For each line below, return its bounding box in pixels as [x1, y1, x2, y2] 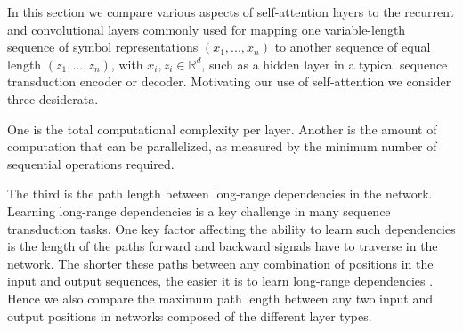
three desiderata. [7, 89, 99, 108]
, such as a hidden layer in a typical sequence [201, 54, 448, 73]
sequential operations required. [7, 154, 175, 173]
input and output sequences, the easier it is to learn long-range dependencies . [7, 271, 434, 290]
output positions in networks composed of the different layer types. [7, 306, 372, 325]
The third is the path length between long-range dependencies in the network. [7, 184, 433, 203]
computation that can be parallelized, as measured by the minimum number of [7, 137, 437, 156]
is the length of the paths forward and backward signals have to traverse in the [7, 237, 438, 255]
